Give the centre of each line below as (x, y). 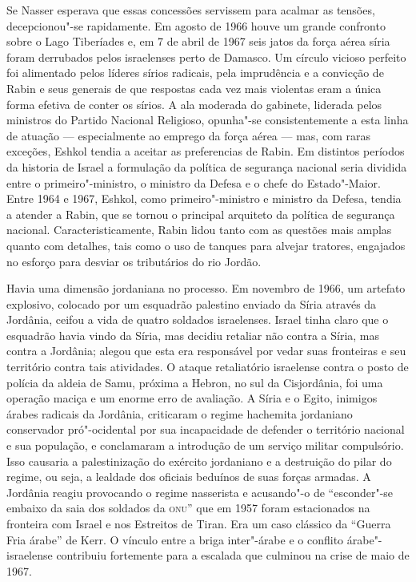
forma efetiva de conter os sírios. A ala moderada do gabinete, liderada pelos (194, 104)
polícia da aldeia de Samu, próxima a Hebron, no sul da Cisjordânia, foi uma (195, 382)
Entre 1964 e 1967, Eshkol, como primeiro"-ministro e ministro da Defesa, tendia (204, 198)
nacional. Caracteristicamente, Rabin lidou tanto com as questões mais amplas (199, 230)
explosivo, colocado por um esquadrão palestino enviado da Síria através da (192, 303)
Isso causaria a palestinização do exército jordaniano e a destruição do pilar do (199, 461)
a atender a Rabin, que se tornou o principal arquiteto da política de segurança (201, 214)
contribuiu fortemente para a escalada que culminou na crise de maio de (233, 555)
